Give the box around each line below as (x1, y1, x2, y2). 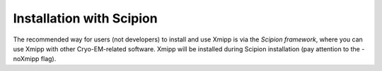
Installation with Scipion (13, 11, 158, 26)
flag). (40, 55, 57, 63)
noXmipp (13, 55, 40, 63)
